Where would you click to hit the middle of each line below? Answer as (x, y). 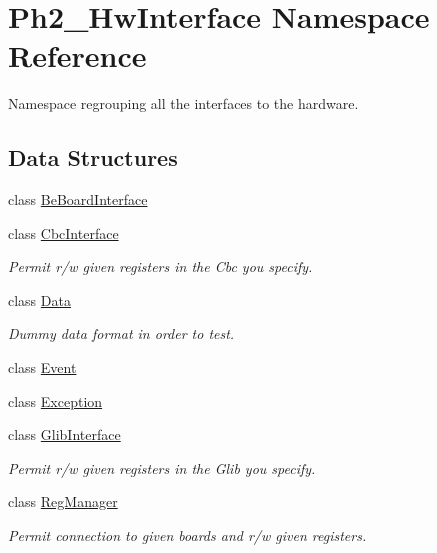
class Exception (55, 400)
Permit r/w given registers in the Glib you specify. (162, 467)
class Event (42, 367)
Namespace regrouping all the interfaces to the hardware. (183, 103)
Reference (77, 55)
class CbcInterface (63, 232)
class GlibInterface (64, 434)
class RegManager (63, 501)
